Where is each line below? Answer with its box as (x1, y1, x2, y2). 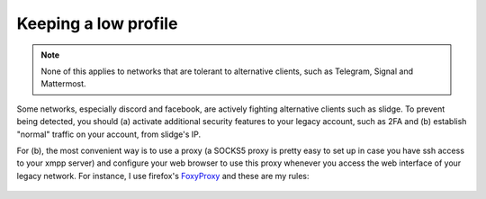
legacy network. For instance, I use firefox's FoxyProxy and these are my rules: (16, 170, 310, 181)
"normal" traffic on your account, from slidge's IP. (16, 129, 202, 140)
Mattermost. (40, 78, 86, 89)
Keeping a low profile (16, 14, 178, 33)
